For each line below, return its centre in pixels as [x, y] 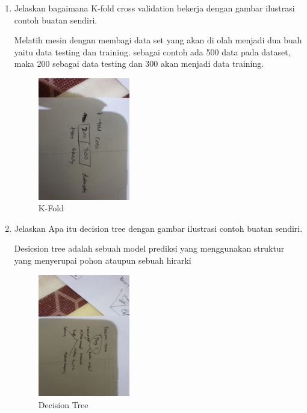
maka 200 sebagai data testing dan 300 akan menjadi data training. [139, 64]
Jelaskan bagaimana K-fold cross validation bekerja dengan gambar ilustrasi [154, 8]
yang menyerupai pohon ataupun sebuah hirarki [103, 260]
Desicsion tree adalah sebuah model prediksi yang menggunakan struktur [149, 248]
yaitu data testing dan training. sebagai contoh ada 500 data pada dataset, [152, 51]
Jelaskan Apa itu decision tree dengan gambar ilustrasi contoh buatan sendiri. [158, 228]
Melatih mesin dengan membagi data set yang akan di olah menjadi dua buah [158, 40]
